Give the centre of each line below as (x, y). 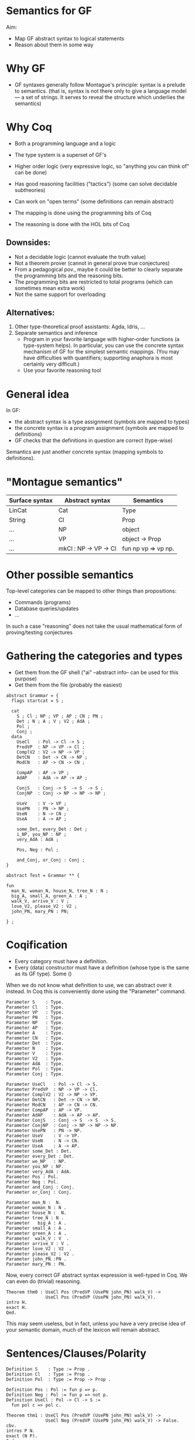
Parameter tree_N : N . (35, 1218)
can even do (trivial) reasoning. (44, 1281)
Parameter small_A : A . (36, 1229)
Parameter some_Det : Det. (39, 1151)
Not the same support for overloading (60, 294)
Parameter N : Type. (35, 1049)
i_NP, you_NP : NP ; (42, 835)
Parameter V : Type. (35, 1054)
